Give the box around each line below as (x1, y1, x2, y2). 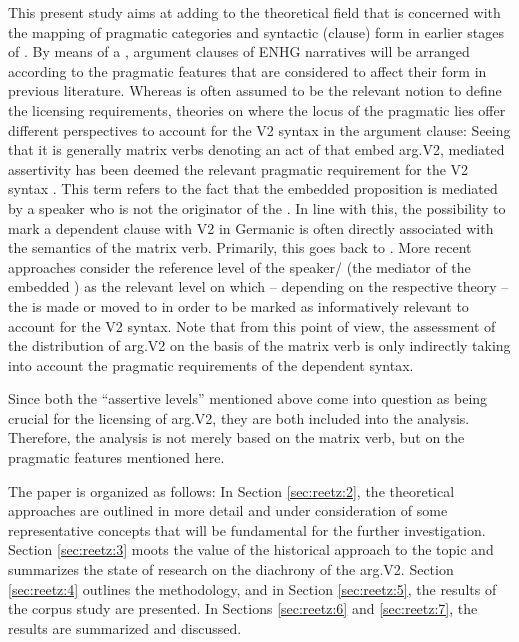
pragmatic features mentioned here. (8, 447, 225, 468)
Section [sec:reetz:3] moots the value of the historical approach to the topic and (8, 539, 494, 560)
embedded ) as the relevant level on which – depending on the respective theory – (8, 276, 509, 297)
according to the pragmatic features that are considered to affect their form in (8, 60, 487, 81)
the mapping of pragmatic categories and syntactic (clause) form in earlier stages (8, 21, 504, 42)
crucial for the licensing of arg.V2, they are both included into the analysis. (8, 407, 470, 428)
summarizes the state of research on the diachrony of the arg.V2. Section (8, 559, 454, 580)
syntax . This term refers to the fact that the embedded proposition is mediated (8, 178, 498, 199)
